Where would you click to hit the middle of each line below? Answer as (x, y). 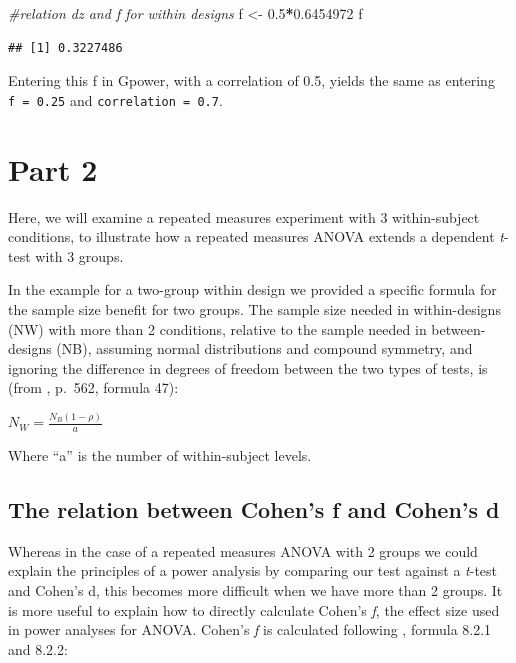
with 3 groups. (79, 255)
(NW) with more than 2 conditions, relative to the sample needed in (217, 328)
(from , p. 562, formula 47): (93, 387)
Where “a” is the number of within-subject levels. (160, 455)
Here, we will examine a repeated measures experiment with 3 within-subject (244, 216)
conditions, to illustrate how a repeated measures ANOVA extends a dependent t (256, 236)
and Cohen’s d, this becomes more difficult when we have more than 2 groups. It (255, 590)
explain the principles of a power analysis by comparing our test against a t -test (253, 570)
